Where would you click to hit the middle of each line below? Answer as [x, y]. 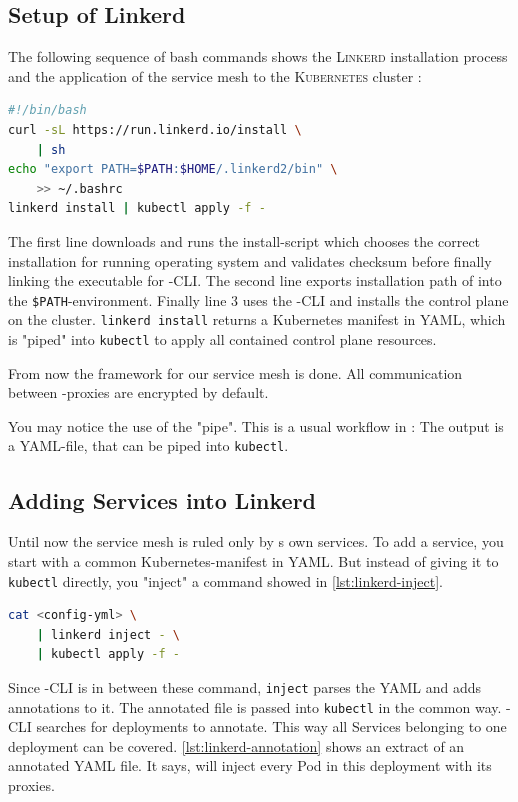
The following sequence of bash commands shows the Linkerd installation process [258, 56]
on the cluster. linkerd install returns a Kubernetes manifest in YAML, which [257, 319]
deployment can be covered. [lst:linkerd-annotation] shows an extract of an [236, 745]
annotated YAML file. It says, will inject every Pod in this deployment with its [250, 765]
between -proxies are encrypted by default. [138, 392]
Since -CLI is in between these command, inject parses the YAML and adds [245, 686]
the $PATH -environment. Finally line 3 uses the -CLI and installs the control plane [258, 299]
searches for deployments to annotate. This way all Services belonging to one [271, 726]
